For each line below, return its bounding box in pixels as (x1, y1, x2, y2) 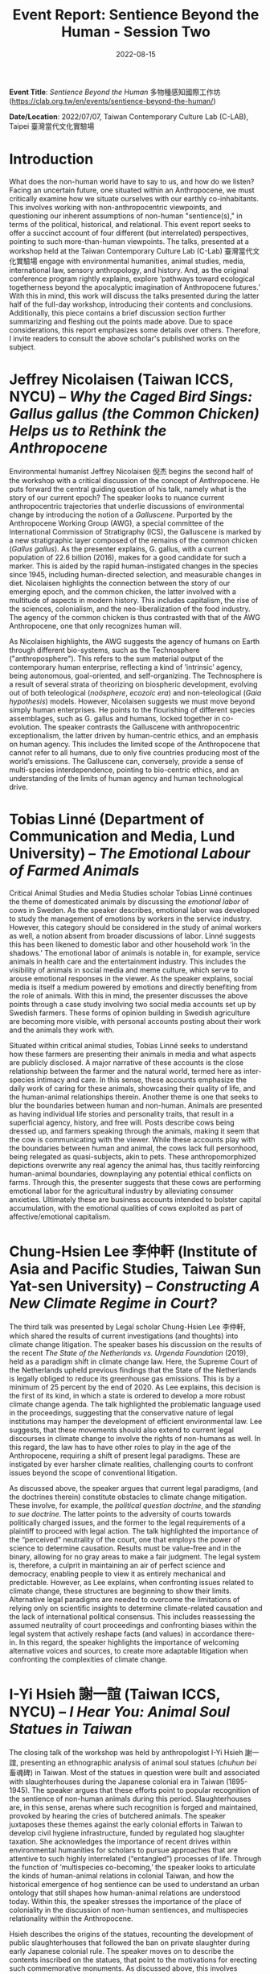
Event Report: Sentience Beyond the (12, 6, 260, 24)
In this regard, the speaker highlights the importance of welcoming (18, 1637, 239, 1647)
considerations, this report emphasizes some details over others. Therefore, (9, 324, 260, 335)
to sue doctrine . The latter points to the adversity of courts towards (9, 1509, 231, 1518)
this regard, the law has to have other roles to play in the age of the (9, 1442, 231, 1452)
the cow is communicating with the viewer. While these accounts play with (9, 1134, 256, 1144)
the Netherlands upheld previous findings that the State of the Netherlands (9, 1365, 256, 1374)
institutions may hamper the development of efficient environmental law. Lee (9, 1416, 263, 1426)
